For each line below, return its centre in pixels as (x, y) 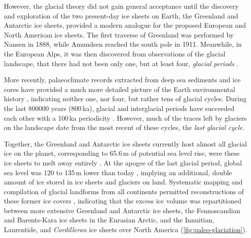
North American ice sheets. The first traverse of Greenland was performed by (119, 34)
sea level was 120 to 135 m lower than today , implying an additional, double (118, 172)
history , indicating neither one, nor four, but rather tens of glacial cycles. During (125, 99)
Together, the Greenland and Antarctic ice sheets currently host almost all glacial (125, 143)
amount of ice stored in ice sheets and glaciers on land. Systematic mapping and (123, 182)
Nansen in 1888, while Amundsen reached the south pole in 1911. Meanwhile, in (123, 44)
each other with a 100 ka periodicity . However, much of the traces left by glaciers (125, 118)
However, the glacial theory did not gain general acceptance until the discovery (121, 6)
